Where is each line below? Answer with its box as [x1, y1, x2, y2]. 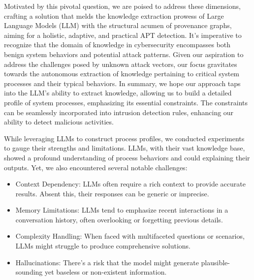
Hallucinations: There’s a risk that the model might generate [15, 257, 199, 267]
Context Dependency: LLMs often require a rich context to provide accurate [15, 179, 246, 189]
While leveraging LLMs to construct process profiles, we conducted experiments [4, 133, 245, 143]
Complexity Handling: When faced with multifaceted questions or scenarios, [15, 231, 245, 241]
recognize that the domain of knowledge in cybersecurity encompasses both [4, 39, 231, 50]
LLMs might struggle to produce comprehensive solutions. [15, 241, 190, 251]
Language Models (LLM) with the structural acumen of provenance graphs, [4, 20, 232, 31]
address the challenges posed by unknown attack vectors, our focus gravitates [4, 59, 237, 69]
